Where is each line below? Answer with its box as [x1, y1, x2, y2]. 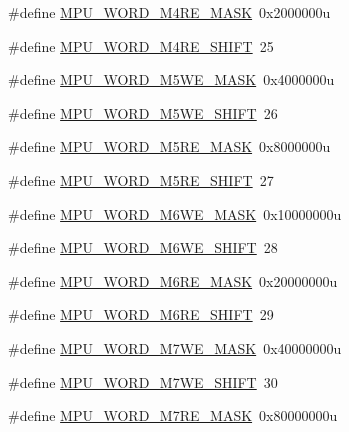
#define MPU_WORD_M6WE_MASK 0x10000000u [8, 203, 342, 224]
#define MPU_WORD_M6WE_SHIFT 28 [8, 237, 278, 258]
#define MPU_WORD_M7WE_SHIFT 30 [8, 371, 278, 392]
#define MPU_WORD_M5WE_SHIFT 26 [8, 102, 278, 123]
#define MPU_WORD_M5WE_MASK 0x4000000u [8, 69, 335, 90]
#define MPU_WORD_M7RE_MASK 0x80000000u [8, 405, 338, 426]
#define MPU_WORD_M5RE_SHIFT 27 [8, 169, 274, 190]
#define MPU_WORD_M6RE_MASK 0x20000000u [8, 270, 338, 291]
